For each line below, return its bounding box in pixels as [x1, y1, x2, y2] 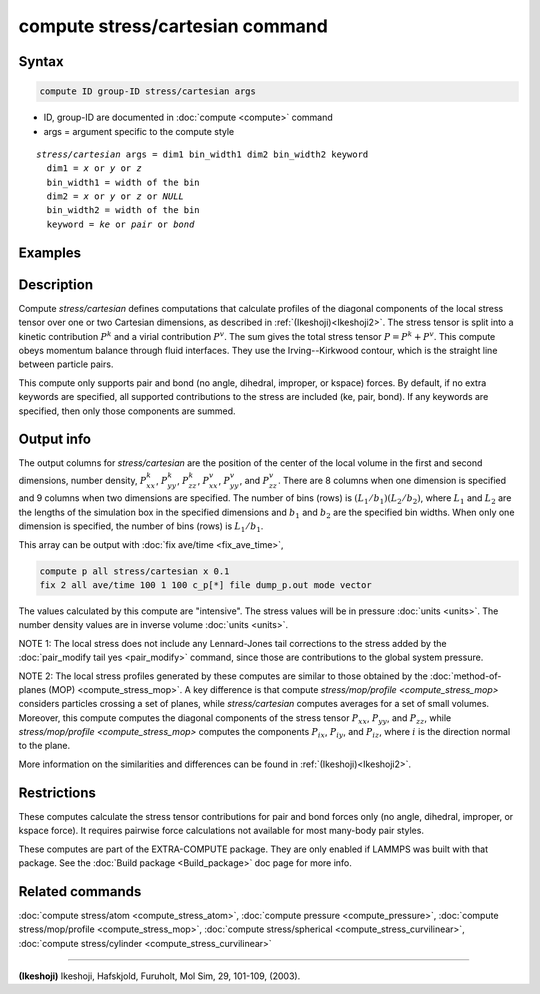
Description [18, 276, 94, 293]
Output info [18, 431, 92, 448]
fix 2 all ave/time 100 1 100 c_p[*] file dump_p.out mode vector [39, 579, 372, 590]
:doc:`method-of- [430, 670, 502, 682]
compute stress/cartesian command [18, 15, 329, 37]
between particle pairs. [18, 358, 114, 370]
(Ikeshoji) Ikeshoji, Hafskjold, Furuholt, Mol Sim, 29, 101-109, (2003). [18, 970, 301, 982]
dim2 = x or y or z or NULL [46, 191, 185, 202]
